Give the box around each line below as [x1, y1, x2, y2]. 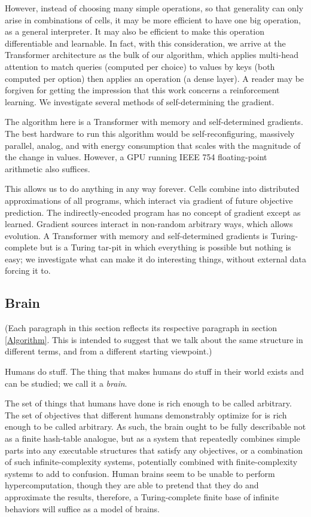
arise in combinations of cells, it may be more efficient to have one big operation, [5, 13, 301, 26]
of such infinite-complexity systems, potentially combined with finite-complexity [5, 455, 298, 468]
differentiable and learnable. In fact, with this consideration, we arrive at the [5, 36, 286, 49]
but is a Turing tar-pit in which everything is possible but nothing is [40, 241, 291, 253]
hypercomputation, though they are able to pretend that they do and [5, 479, 259, 491]
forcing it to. [5, 264, 51, 277]
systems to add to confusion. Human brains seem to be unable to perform [5, 467, 275, 479]
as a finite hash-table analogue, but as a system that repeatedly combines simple [5, 432, 300, 445]
